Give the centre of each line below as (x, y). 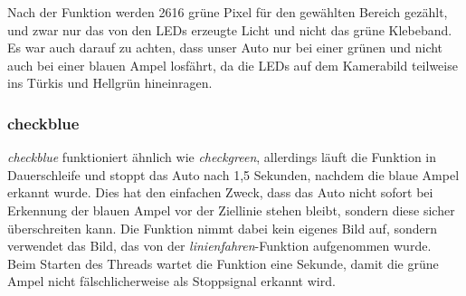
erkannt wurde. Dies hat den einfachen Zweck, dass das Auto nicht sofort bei (220, 192)
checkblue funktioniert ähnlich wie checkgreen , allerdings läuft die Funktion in (222, 157)
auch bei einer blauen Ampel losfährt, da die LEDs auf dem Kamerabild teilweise (233, 65)
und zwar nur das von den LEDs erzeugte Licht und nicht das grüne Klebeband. (230, 29)
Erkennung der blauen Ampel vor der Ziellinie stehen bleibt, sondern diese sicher (231, 210)
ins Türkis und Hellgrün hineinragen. (110, 83)
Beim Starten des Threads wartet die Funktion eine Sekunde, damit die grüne (223, 263)
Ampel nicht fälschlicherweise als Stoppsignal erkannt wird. (171, 281)
